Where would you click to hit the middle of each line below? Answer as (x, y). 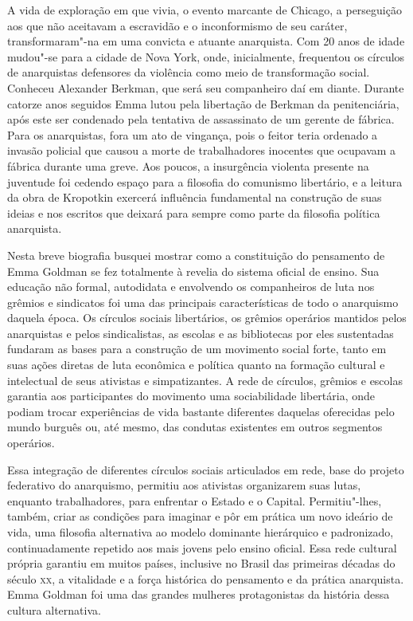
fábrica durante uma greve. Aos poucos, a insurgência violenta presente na (188, 165)
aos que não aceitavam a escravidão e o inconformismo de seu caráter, (177, 25)
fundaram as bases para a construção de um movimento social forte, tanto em (197, 349)
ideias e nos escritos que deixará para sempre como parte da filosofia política (194, 212)
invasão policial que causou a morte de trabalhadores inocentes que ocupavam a (202, 150)
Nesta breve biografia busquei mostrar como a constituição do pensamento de (196, 255)
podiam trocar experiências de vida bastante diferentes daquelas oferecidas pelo (201, 411)
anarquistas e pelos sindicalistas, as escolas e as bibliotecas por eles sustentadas (201, 333)
